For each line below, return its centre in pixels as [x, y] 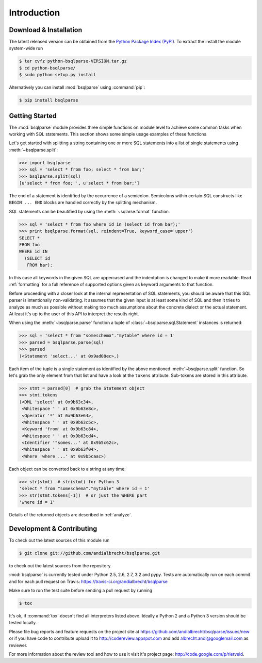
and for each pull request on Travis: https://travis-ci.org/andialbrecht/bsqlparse [88, 581]
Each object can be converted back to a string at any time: [67, 469]
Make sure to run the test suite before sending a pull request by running [81, 591]
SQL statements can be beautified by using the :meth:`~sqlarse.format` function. [89, 211]
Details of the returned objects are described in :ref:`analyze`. [71, 514]
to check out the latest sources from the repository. [60, 565]
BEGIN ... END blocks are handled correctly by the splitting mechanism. [83, 203]
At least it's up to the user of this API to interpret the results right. [74, 314]
